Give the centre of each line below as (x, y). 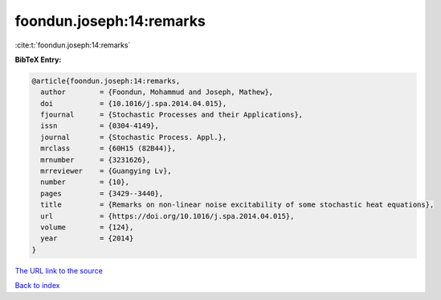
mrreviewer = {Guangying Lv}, (106, 171)
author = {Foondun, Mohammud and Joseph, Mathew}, (157, 92)
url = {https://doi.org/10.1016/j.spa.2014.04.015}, (167, 216)
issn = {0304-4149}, (100, 126)
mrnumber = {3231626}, (96, 160)
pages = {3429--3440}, (102, 193)
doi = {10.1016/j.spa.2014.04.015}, (134, 103)
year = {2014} (87, 238)
